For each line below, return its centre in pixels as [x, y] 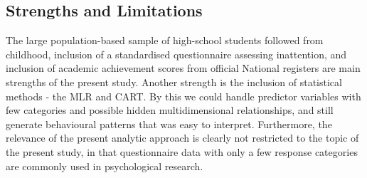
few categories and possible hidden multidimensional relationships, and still [170, 110]
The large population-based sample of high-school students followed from [165, 40]
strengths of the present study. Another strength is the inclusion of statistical [174, 82]
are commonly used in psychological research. [105, 166]
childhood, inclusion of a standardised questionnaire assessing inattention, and [176, 54]
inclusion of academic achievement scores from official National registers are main [183, 68]
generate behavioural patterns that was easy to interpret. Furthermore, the [169, 124]
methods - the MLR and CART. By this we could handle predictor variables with [183, 96]
